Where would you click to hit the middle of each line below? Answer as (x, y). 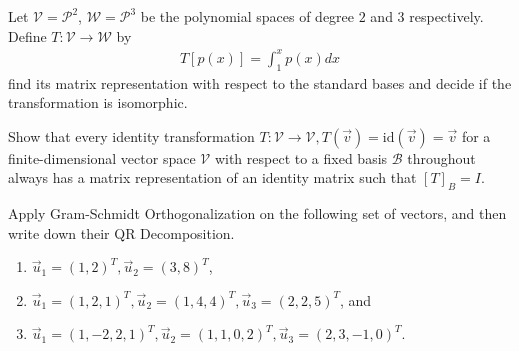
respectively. (446, 16)
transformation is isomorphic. (98, 102)
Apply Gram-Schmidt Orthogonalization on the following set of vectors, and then (257, 213)
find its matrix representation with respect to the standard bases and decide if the (260, 82)
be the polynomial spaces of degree (247, 16)
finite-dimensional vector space (102, 157)
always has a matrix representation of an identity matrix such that (212, 177)
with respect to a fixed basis (301, 157)
